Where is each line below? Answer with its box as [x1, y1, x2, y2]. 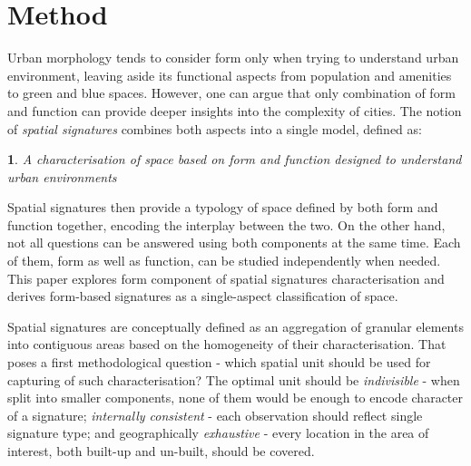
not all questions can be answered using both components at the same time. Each [7, 233, 461, 252]
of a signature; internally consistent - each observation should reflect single [7, 405, 423, 424]
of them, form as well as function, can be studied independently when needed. [7, 251, 441, 270]
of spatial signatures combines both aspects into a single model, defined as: [7, 119, 422, 138]
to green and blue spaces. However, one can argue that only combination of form [7, 83, 456, 102]
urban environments [7, 167, 117, 186]
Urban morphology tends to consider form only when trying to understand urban [7, 48, 459, 67]
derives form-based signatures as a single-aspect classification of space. [7, 286, 398, 306]
